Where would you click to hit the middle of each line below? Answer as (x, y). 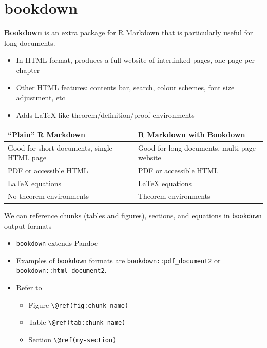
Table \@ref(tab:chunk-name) (77, 322)
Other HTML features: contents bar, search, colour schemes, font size (125, 87)
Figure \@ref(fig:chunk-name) (79, 305)
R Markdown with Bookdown (192, 134)
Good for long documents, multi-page (197, 147)
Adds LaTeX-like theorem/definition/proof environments (105, 114)
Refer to (29, 288)
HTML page (27, 158)
